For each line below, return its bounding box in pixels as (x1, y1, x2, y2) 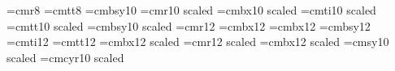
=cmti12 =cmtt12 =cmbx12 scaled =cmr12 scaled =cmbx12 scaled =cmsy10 (7, 33, 389, 50)
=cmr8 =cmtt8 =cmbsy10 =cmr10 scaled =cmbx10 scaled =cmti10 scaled (7, 2, 376, 18)
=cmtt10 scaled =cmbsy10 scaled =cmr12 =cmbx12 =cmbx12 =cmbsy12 (7, 17, 371, 34)
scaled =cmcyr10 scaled (7, 48, 124, 65)
